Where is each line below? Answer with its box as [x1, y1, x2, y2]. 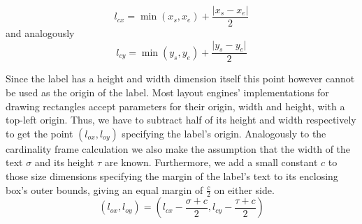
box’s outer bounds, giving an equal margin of [6, 182, 203, 197]
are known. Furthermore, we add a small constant [104, 155, 318, 170]
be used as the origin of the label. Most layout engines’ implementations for [6, 85, 329, 100]
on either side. [214, 182, 275, 197]
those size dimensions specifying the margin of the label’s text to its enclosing [6, 169, 338, 184]
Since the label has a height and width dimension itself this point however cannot [6, 71, 355, 86]
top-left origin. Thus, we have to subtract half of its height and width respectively [6, 112, 356, 127]
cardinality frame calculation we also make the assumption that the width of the [6, 141, 351, 156]
